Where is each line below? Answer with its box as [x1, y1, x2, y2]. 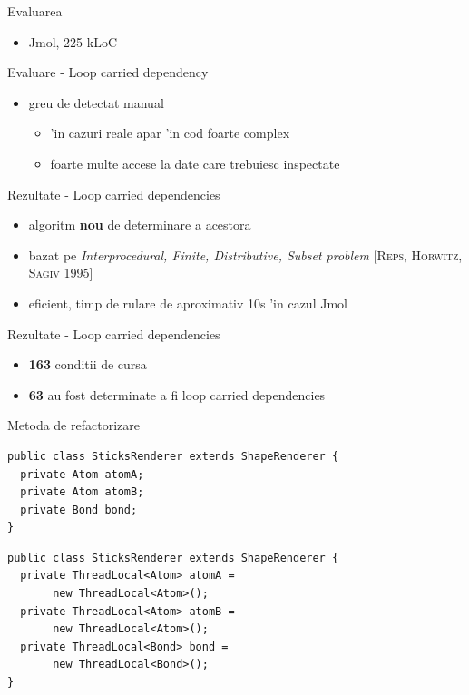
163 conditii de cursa [28, 355, 147, 374]
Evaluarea [7, 2, 63, 20]
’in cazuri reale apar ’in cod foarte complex [50, 123, 290, 142]
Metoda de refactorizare [7, 416, 140, 435]
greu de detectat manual [28, 93, 164, 112]
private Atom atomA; [20, 467, 144, 481]
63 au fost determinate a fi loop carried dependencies [28, 385, 326, 404]
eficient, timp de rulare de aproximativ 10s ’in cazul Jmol [28, 293, 347, 312]
